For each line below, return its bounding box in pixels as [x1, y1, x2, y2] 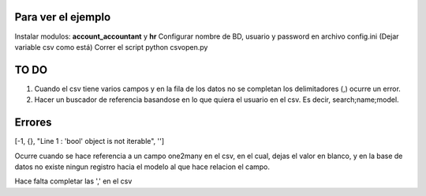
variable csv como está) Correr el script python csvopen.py [14, 42, 208, 51]
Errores [14, 115, 52, 130]
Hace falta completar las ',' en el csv [14, 176, 133, 186]
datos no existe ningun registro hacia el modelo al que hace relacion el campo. [14, 162, 271, 171]
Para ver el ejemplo [14, 10, 111, 24]
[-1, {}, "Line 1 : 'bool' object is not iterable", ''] [14, 137, 165, 146]
